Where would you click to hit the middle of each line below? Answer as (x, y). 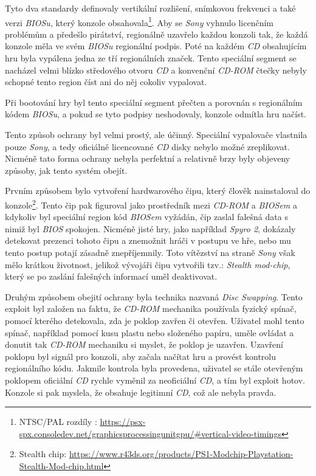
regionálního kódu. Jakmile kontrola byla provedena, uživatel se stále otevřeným (154, 368)
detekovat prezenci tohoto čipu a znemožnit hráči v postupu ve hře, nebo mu (148, 240)
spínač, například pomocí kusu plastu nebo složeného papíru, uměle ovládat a (149, 332)
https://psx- (123, 422)
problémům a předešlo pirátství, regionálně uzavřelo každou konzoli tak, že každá (156, 34)
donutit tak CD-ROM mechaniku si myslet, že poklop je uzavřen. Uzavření (144, 344)
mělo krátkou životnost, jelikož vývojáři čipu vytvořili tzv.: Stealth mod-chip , (148, 264)
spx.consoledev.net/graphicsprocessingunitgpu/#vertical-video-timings (150, 433)
